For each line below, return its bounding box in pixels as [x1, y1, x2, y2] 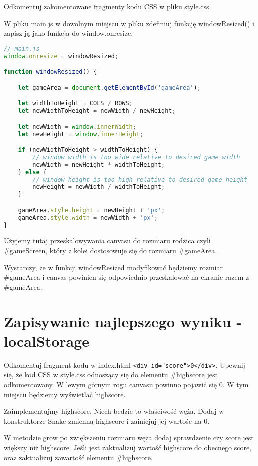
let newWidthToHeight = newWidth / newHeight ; [18, 107, 176, 115]
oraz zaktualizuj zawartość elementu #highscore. [4, 452, 153, 462]
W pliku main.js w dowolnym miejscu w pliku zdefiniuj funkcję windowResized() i [4, 18, 254, 28]
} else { [18, 168, 47, 176]
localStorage [4, 330, 90, 351]
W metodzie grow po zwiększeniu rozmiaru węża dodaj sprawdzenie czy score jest [4, 432, 254, 443]
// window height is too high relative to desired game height [32, 176, 247, 183]
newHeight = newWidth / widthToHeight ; [32, 183, 165, 191]
